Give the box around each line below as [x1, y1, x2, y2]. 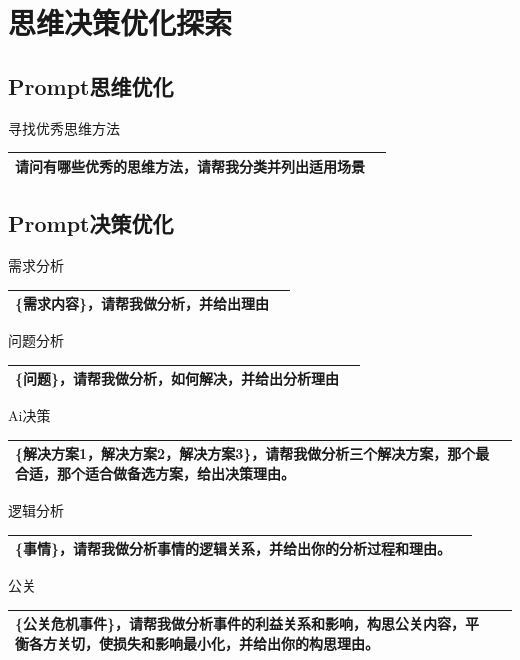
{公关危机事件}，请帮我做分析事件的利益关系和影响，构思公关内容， [15, 613, 466, 634]
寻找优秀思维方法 [8, 117, 120, 138]
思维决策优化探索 [8, 2, 233, 43]
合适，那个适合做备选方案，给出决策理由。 [15, 463, 295, 484]
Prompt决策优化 [8, 208, 174, 239]
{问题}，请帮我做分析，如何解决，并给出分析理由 [15, 368, 340, 389]
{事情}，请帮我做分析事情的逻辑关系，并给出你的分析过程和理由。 [15, 538, 452, 559]
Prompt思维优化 [8, 70, 174, 101]
